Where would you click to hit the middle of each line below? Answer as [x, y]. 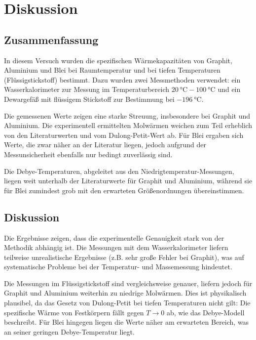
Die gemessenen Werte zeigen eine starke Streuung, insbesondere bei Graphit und [127, 115]
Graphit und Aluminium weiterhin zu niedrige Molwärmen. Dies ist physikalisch [125, 293]
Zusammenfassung [51, 39]
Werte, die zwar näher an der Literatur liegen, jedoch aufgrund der [105, 145]
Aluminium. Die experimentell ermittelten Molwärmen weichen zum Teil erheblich [128, 125]
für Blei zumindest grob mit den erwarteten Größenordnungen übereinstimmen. [124, 190]
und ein [229, 89]
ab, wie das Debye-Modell [205, 312]
